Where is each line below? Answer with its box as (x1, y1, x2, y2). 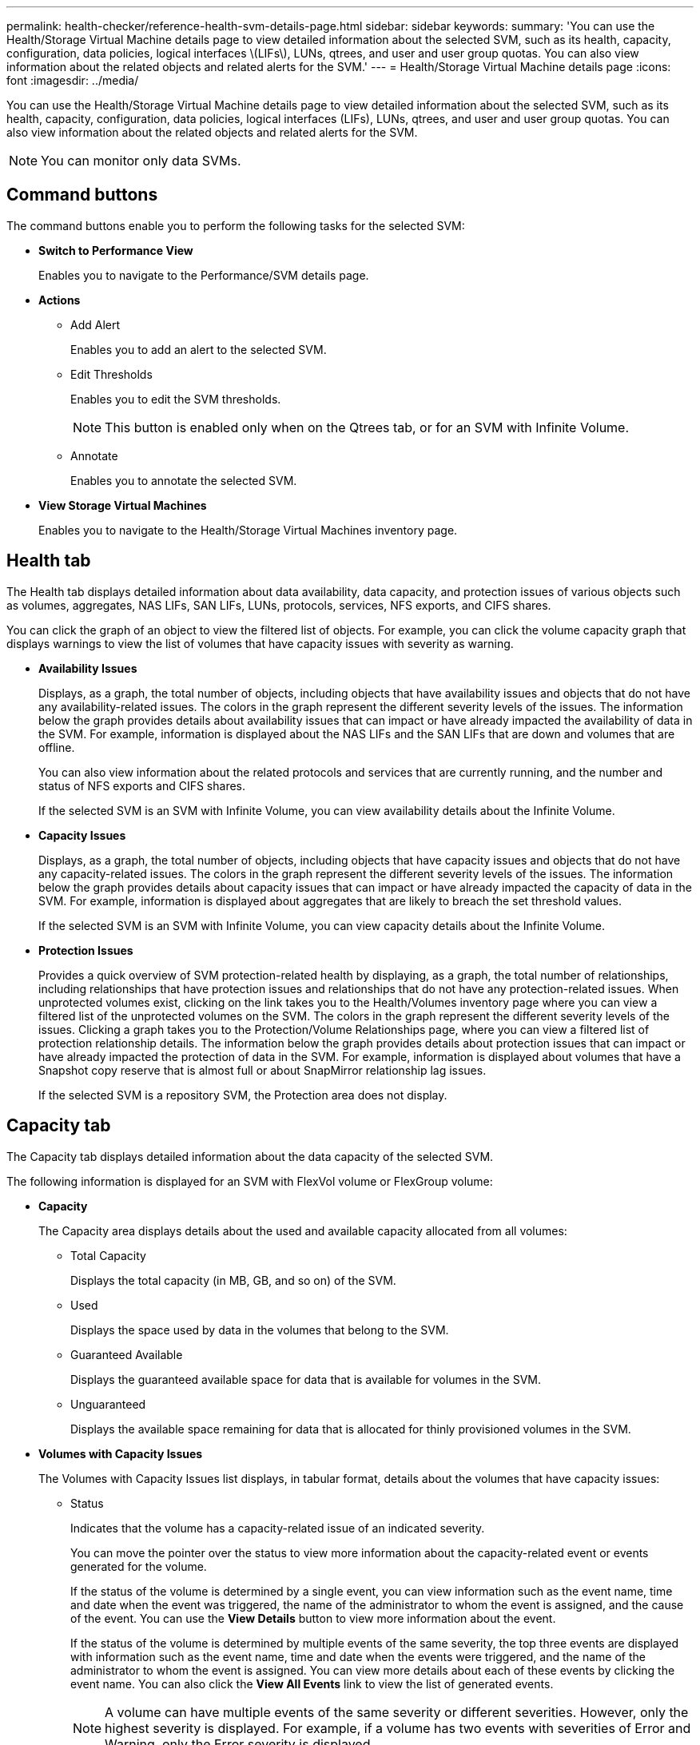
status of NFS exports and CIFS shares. (38, 778, 246, 793)
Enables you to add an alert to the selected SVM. (70, 342, 327, 356)
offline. (38, 740, 75, 754)
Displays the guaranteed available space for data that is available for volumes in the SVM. (70, 1372, 542, 1386)
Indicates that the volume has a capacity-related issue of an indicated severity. (70, 1520, 485, 1535)
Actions (38, 292, 81, 307)
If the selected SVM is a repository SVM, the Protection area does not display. (38, 1087, 447, 1102)
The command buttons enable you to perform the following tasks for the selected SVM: (6, 218, 465, 233)
